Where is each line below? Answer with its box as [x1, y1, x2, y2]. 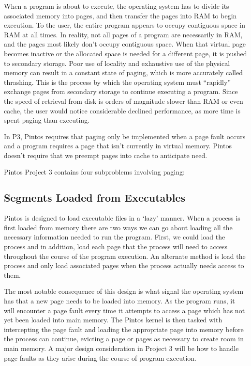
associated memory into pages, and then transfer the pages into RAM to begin [4, 10, 237, 20]
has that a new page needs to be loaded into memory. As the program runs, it [4, 296, 235, 306]
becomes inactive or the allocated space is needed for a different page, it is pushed [4, 48, 247, 58]
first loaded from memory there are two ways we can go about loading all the [4, 222, 233, 232]
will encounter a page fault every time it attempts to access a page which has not [4, 305, 245, 315]
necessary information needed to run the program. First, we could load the [4, 232, 225, 242]
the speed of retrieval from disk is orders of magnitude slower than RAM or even [4, 95, 243, 106]
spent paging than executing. [4, 115, 90, 125]
